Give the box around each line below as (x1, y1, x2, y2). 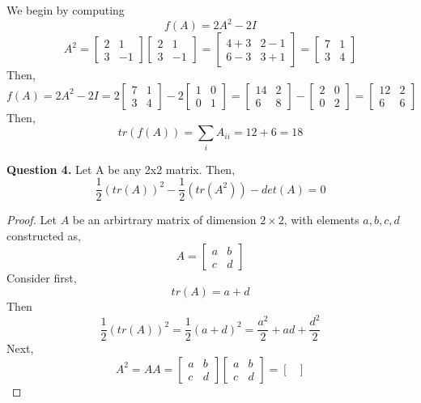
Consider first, (6, 269, 77, 286)
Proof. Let (6, 211, 57, 228)
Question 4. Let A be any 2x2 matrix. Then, (6, 160, 236, 177)
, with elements (283, 211, 359, 228)
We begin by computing (6, 2, 125, 18)
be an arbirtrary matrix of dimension (72, 211, 257, 228)
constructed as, (6, 227, 81, 244)
